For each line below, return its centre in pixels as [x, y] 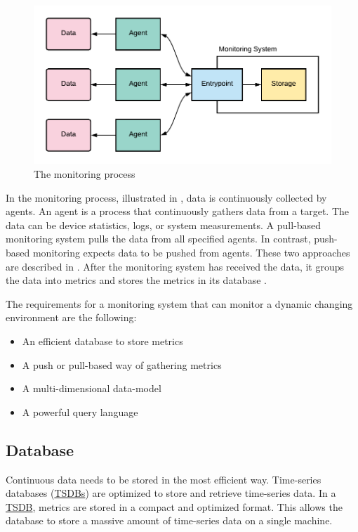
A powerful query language [80, 411]
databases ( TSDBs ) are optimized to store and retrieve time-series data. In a [171, 493]
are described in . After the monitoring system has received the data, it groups [175, 266]
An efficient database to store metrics [102, 340]
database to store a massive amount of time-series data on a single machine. [169, 520]
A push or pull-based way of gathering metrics [122, 364]
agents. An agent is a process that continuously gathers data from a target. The [178, 211]
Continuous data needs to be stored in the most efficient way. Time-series [164, 479]
